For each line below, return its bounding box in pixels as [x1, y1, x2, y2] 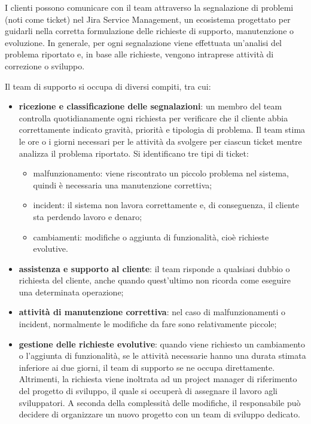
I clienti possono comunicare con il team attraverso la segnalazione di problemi [5, 1, 294, 13]
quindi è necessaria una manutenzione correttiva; [33, 178, 212, 191]
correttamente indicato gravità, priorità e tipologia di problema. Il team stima [19, 123, 306, 136]
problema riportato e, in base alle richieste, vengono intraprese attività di [5, 48, 274, 60]
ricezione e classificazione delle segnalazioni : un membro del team [19, 100, 282, 112]
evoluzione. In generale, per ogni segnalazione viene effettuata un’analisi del [5, 36, 282, 48]
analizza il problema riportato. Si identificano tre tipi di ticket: [19, 147, 249, 159]
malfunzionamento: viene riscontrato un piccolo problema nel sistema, [33, 167, 289, 179]
